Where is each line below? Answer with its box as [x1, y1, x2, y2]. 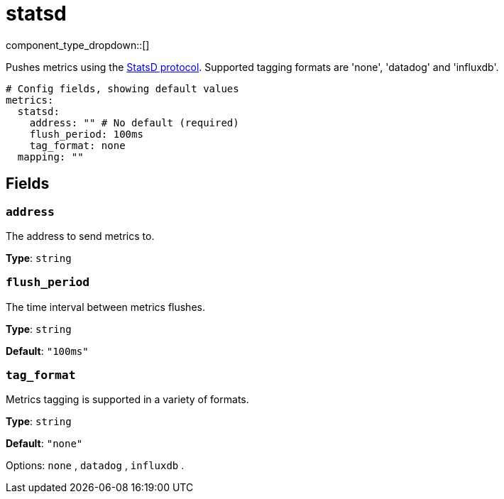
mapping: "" [17, 150, 84, 163]
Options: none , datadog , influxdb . [6, 459, 185, 472]
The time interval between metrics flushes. [6, 300, 205, 313]
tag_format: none [29, 139, 126, 151]
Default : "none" [6, 437, 83, 450]
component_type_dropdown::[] [6, 38, 150, 51]
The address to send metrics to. [6, 229, 155, 242]
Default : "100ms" [6, 344, 89, 357]
